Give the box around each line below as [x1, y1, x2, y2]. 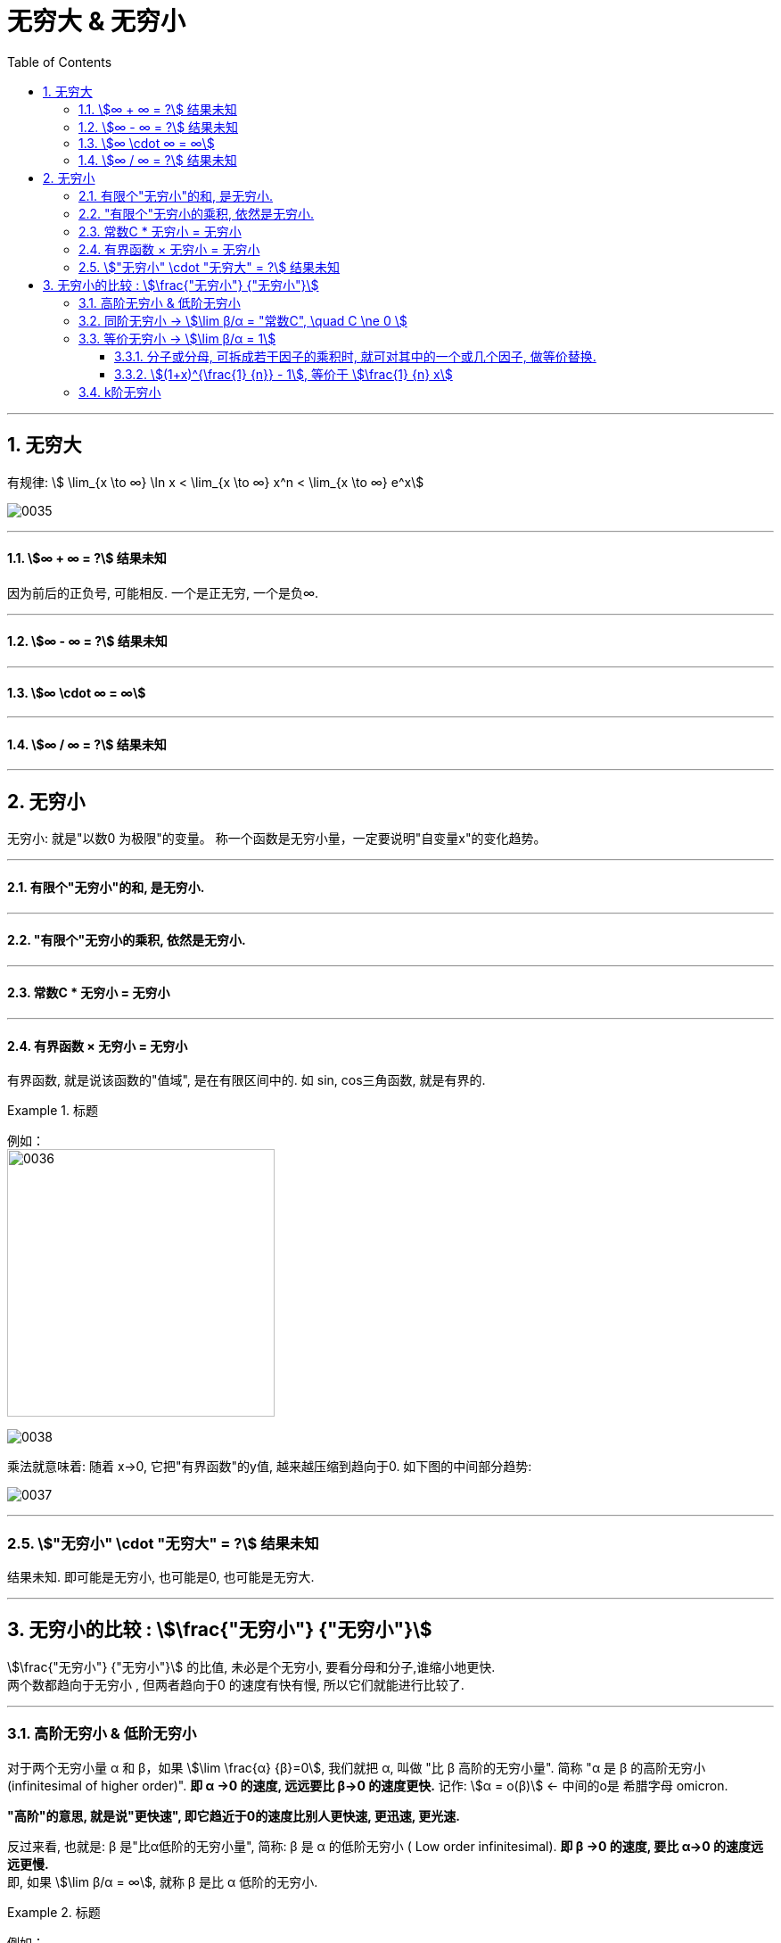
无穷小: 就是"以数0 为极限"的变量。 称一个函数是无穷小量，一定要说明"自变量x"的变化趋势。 [7, 831, 547, 847]
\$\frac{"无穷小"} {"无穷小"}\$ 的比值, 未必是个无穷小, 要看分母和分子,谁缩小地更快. [7, 1658, 496, 1674]
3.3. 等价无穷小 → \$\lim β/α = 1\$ [78, 330, 276, 346]
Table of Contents [7, 54, 112, 70]
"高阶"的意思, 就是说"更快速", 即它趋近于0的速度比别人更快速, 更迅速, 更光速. [7, 1807, 460, 1823]
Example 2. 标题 [7, 1904, 101, 1920]
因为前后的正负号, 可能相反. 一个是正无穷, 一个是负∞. [7, 584, 319, 600]
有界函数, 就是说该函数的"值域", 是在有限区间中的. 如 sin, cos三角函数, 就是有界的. [7, 1072, 486, 1088]
